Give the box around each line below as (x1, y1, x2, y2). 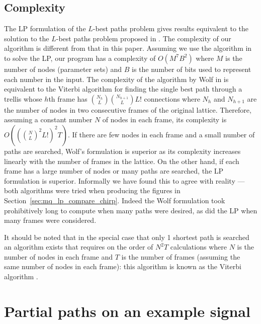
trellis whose (4, 93, 42, 104)
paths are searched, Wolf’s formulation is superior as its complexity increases (4, 145, 241, 156)
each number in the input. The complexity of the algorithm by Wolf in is (4, 73, 229, 84)
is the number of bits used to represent (132, 63, 251, 74)
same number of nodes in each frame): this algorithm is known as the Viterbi (4, 261, 241, 272)
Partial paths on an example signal (4, 300, 250, 321)
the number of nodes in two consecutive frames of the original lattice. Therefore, (4, 104, 251, 115)
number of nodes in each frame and (4, 251, 113, 262)
